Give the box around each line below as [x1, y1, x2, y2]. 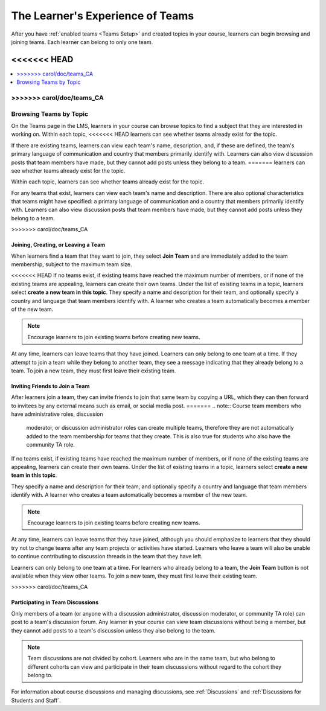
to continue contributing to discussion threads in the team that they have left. [11, 553, 203, 560]
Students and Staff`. [11, 697, 62, 704]
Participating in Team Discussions [11, 599, 99, 606]
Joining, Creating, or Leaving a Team [11, 241, 106, 249]
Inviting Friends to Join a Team [11, 382, 90, 389]
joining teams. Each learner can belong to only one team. [11, 38, 153, 45]
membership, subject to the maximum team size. [11, 261, 132, 268]
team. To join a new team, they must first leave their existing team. [11, 367, 176, 374]
